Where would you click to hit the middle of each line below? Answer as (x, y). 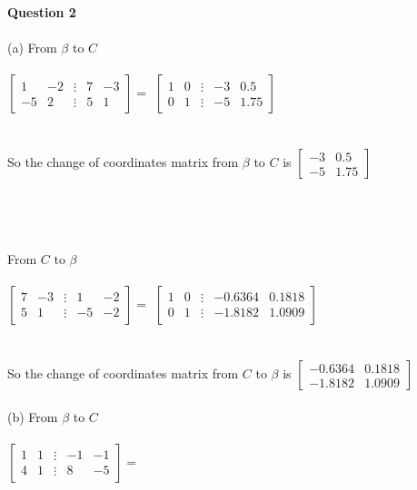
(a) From (32, 47)
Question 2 (42, 11)
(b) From (33, 416)
